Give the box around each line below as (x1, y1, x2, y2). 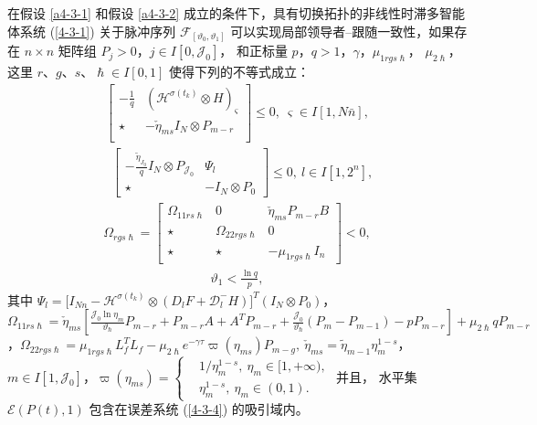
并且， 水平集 (335, 367, 417, 386)
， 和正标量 (219, 41, 288, 60)
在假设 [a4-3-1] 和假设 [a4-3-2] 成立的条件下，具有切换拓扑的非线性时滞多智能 (7, 4, 465, 22)
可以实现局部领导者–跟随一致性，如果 (230, 21, 455, 40)
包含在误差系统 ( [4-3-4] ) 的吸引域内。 (89, 399, 309, 419)
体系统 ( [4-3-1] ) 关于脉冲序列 (7, 21, 176, 40)
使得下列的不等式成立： (168, 61, 310, 80)
